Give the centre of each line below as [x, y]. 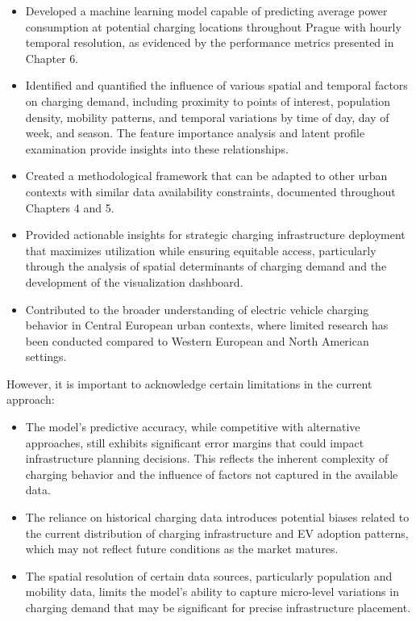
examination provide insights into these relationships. [157, 148]
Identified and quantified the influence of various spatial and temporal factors [216, 85]
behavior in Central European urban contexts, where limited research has [207, 325]
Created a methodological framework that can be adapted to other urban [206, 176]
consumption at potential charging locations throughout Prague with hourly [213, 26]
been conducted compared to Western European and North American [197, 340]
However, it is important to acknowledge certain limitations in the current [189, 383]
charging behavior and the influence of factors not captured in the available [212, 474]
